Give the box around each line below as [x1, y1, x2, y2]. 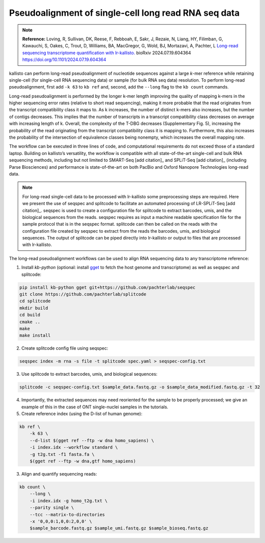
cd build [19, 312, 41, 318]
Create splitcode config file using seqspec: [21, 345, 108, 351]
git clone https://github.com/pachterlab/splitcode [19, 292, 147, 297]
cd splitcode [19, 298, 51, 304]
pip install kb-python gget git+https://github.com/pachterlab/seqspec [19, 284, 196, 290]
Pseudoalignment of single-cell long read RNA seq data [9, 7, 240, 18]
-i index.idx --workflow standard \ [29, 445, 118, 450]
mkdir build [19, 305, 49, 311]
